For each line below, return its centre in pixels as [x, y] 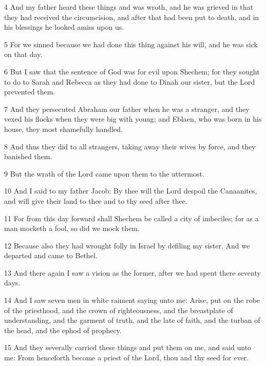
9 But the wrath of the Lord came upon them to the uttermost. [104, 173]
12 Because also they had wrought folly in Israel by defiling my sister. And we [127, 245]
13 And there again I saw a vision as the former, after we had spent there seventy [132, 272]
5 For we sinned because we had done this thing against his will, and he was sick [131, 44]
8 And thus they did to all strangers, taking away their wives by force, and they [130, 146]
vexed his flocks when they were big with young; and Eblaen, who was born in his [133, 119]
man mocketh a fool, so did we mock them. [72, 228]
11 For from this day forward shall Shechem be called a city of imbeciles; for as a [131, 218]
